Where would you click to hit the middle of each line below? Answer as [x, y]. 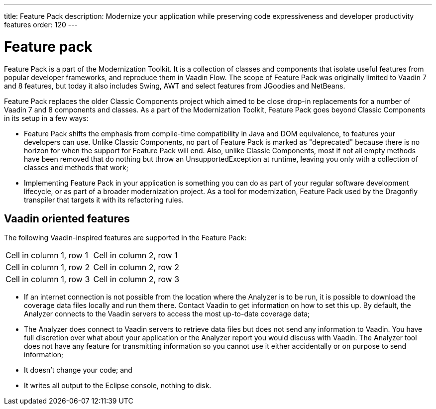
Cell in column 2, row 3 [136, 279]
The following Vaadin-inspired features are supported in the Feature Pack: [125, 238]
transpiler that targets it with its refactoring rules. [104, 200]
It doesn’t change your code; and [78, 370]
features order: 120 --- [41, 25]
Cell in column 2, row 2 [136, 267]
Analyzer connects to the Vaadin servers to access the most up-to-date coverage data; [167, 314]
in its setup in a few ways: [46, 118]
